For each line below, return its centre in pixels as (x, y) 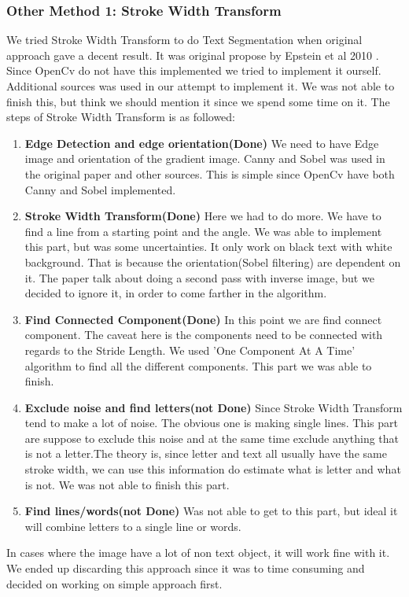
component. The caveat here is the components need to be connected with (204, 335)
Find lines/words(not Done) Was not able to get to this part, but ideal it (211, 511)
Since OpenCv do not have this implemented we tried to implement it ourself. (194, 70)
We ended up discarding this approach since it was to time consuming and (186, 568)
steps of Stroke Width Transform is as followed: (121, 117)
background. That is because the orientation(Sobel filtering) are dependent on (213, 262)
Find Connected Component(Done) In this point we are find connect (203, 319)
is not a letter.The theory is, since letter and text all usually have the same (206, 453)
